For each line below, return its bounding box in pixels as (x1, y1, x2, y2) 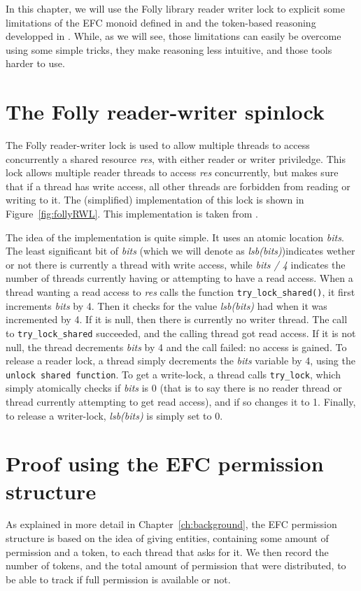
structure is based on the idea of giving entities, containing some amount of (6, 531, 329, 546)
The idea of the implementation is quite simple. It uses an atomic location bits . (6, 229, 344, 244)
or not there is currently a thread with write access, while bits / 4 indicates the (6, 257, 346, 271)
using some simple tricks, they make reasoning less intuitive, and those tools (6, 42, 332, 57)
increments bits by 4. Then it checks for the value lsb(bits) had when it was (6, 298, 327, 313)
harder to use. (6, 56, 65, 71)
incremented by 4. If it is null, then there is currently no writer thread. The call (6, 312, 348, 327)
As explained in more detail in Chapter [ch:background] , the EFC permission (6, 517, 337, 532)
